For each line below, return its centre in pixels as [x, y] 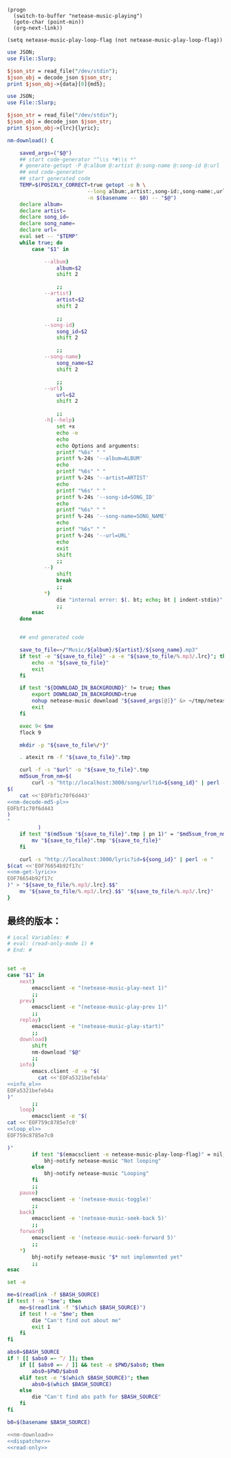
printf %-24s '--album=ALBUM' [99, 459]
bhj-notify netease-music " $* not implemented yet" [108, 1257]
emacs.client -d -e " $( [66, 1072]
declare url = [38, 230]
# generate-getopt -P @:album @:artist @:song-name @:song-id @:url [120, 166]
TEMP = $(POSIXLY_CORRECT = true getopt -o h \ [83, 185]
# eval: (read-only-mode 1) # [51, 944]
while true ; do [41, 243]
